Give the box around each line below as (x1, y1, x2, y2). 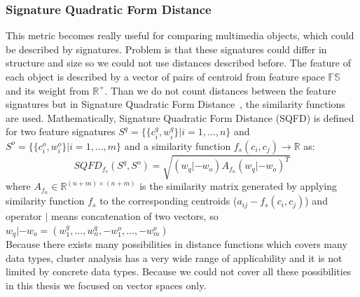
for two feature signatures (6, 124, 116, 139)
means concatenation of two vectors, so (51, 209, 219, 223)
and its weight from (6, 83, 90, 97)
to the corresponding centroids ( (99, 193, 237, 208)
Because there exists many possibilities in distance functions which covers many (6, 237, 347, 251)
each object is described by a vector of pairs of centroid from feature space (6, 69, 325, 83)
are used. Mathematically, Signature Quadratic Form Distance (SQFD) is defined (6, 110, 354, 125)
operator (6, 209, 42, 223)
